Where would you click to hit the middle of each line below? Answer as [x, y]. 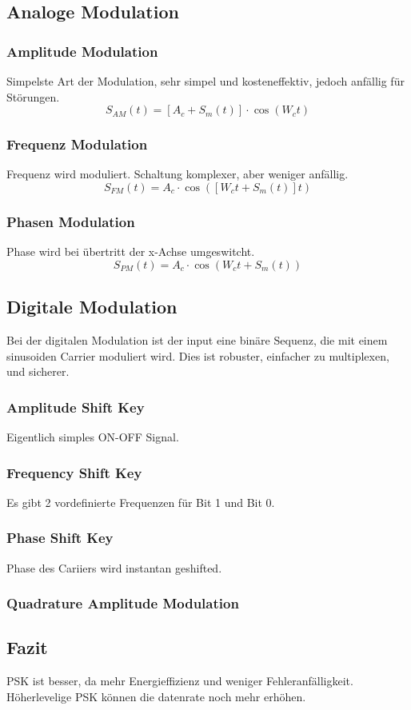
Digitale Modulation [92, 307]
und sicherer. [38, 371]
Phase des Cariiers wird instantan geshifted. [114, 567]
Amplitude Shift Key [76, 407]
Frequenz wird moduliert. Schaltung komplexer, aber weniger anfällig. [178, 174]
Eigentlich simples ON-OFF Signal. [93, 437]
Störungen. [33, 96]
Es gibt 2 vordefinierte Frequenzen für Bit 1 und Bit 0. [141, 502]
